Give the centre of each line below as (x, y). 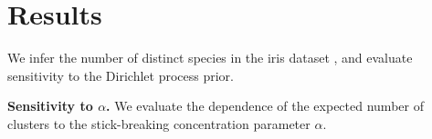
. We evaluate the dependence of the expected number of (265, 106)
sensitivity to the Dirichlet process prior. (121, 75)
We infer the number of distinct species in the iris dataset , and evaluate (210, 58)
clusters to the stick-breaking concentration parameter (159, 123)
